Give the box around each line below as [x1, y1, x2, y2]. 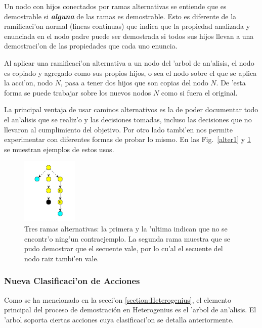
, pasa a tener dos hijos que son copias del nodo [60, 77, 208, 88]
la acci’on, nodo [4, 77, 53, 88]
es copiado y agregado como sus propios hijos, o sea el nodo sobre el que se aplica [4, 67, 257, 78]
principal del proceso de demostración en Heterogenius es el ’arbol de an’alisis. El [4, 304, 256, 315]
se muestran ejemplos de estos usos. [4, 144, 114, 154]
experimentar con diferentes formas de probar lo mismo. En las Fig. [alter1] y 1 [4, 134, 251, 145]
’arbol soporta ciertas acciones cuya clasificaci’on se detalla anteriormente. [4, 314, 234, 324]
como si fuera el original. [161, 87, 238, 98]
